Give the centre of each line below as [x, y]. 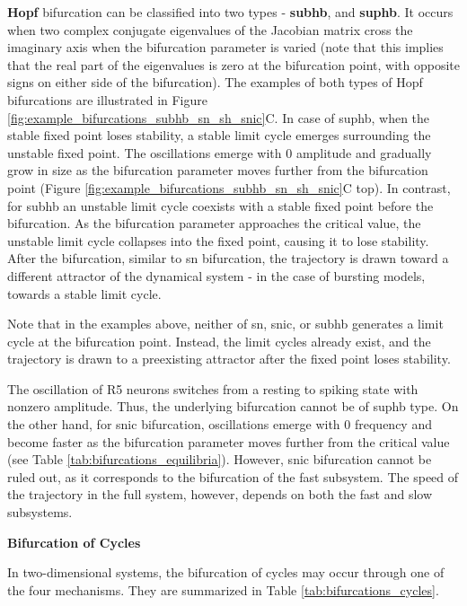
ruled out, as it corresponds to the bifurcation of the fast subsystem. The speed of [233, 476]
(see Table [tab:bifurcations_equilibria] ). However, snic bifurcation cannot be [220, 459]
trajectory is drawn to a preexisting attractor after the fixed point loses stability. [229, 359]
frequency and [393, 424]
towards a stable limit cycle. [84, 293]
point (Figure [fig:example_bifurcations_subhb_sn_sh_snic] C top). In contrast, [229, 187]
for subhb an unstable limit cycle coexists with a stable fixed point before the [220, 205]
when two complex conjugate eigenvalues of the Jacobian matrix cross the [210, 29]
